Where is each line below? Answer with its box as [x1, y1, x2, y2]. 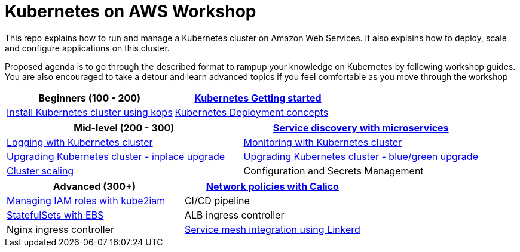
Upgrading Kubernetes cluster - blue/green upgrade [243, 150, 478, 162]
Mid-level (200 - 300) [74, 121, 175, 134]
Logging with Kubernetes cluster [7, 136, 153, 148]
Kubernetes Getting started [194, 91, 322, 104]
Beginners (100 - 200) [38, 91, 141, 104]
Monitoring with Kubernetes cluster [243, 136, 402, 148]
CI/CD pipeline [184, 194, 250, 207]
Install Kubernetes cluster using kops [7, 106, 173, 118]
